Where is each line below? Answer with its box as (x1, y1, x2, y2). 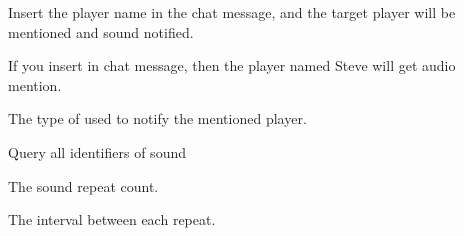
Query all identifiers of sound (8, 141, 186, 162)
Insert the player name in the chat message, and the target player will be (8, 2, 456, 22)
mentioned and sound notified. (8, 21, 194, 42)
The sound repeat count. (8, 175, 159, 196)
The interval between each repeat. (8, 209, 216, 230)
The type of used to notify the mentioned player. (8, 108, 307, 129)
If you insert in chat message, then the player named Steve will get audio (8, 55, 456, 76)
